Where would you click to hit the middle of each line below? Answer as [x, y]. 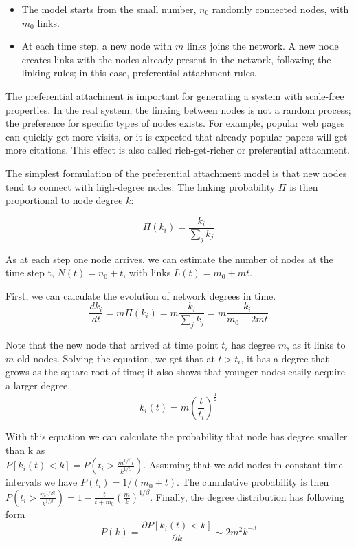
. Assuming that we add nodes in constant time [243, 465]
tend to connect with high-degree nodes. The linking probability [141, 186]
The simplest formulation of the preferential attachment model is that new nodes [176, 173]
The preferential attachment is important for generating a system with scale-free [175, 95]
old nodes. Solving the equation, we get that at [116, 358]
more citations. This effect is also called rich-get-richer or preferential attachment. [178, 150]
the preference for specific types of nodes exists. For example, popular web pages [175, 123]
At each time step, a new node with [97, 46]
